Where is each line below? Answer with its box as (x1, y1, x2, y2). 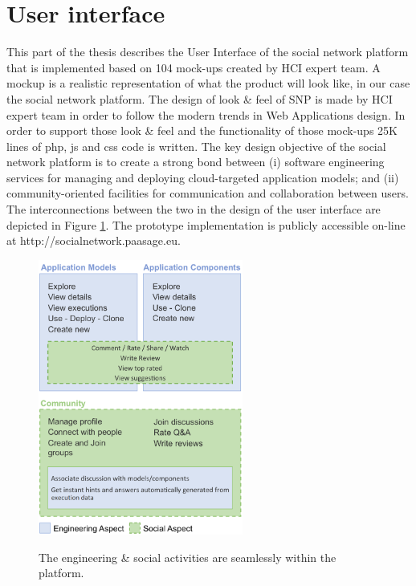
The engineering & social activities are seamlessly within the (39, 548, 336, 565)
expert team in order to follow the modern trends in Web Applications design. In (6, 106, 406, 123)
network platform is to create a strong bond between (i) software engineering (6, 153, 385, 170)
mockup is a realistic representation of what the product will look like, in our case (6, 75, 410, 92)
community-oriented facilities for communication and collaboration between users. (6, 185, 409, 201)
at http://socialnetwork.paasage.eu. (6, 232, 181, 249)
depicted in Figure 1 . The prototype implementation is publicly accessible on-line (6, 216, 406, 233)
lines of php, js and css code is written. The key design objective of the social (6, 137, 386, 154)
